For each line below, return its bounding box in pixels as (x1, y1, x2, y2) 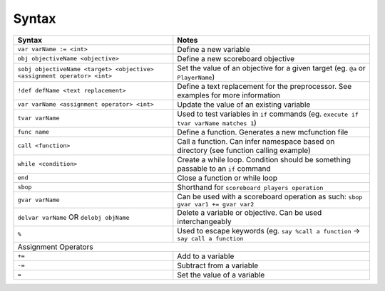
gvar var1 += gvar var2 (177, 200, 255, 208)
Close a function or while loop (177, 173, 278, 183)
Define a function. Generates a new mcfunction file (177, 127, 349, 137)
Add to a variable (177, 251, 235, 261)
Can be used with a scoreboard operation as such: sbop (177, 191, 363, 201)
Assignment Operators (17, 242, 93, 252)
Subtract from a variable (177, 260, 259, 270)
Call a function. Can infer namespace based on (177, 136, 335, 146)
